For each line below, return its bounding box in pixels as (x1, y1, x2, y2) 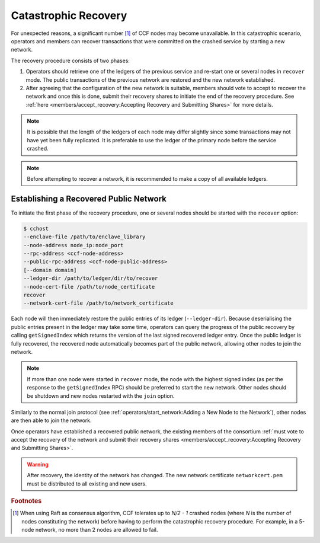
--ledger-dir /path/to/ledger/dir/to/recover (23, 275, 158, 282)
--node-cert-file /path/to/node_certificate (23, 283, 155, 290)
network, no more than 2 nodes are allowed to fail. (35, 526, 158, 534)
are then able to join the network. (11, 417, 92, 424)
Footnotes (11, 497, 42, 505)
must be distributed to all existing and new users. (27, 480, 147, 487)
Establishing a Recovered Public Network (11, 193, 167, 204)
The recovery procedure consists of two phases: (11, 57, 130, 64)
